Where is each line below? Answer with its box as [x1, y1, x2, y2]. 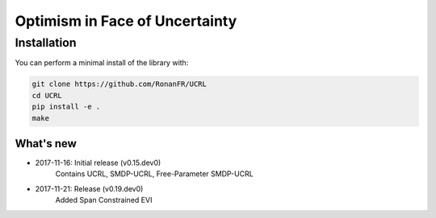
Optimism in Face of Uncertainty [15, 12, 237, 30]
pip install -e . [31, 102, 101, 112]
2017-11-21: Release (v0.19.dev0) [35, 183, 144, 193]
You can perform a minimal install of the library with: [15, 58, 189, 68]
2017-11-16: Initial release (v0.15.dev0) [35, 158, 161, 168]
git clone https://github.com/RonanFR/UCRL [31, 80, 208, 88]
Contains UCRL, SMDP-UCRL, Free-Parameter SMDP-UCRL [55, 169, 254, 179]
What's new [15, 137, 77, 150]
